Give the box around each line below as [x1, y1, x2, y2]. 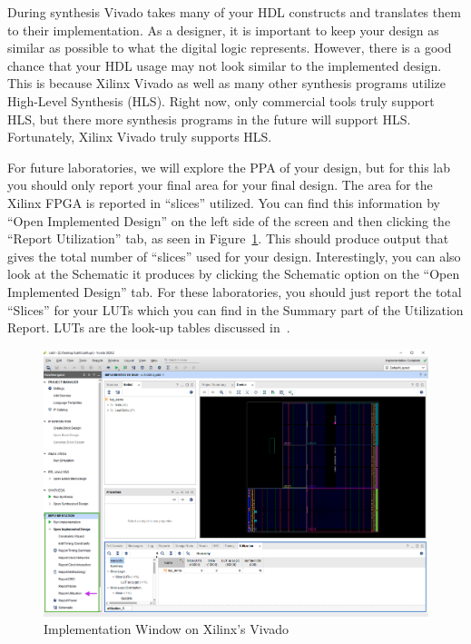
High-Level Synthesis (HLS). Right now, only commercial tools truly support [7, 91, 435, 110]
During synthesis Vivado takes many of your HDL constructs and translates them [7, 3, 461, 21]
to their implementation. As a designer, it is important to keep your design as [7, 20, 439, 39]
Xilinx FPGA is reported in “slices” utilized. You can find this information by [7, 193, 440, 212]
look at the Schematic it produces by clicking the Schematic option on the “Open [7, 264, 460, 283]
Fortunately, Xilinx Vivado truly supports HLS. [7, 127, 272, 146]
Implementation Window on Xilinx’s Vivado [44, 619, 289, 639]
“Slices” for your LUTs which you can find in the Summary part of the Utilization [7, 300, 464, 319]
